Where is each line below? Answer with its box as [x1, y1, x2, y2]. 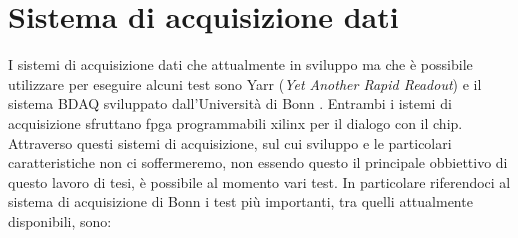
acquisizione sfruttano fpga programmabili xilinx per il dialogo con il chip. [8, 112, 463, 133]
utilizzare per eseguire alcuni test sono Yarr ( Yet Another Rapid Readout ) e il [8, 73, 482, 94]
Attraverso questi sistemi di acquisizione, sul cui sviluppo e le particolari [8, 132, 452, 153]
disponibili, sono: [8, 210, 112, 231]
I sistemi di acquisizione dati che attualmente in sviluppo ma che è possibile [8, 54, 473, 75]
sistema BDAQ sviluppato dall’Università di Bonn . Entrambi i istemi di [8, 93, 452, 114]
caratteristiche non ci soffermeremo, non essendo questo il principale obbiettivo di [8, 152, 508, 173]
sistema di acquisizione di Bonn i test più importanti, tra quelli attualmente [8, 191, 473, 212]
